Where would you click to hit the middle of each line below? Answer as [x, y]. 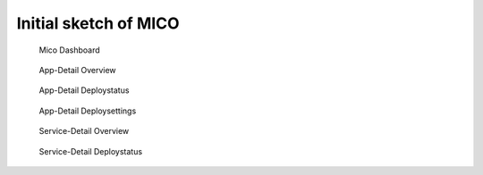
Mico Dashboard [69, 50]
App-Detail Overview [77, 70]
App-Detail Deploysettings [88, 111]
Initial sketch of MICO [98, 23]
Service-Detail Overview [84, 131]
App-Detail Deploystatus [84, 90]
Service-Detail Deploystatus [91, 151]
